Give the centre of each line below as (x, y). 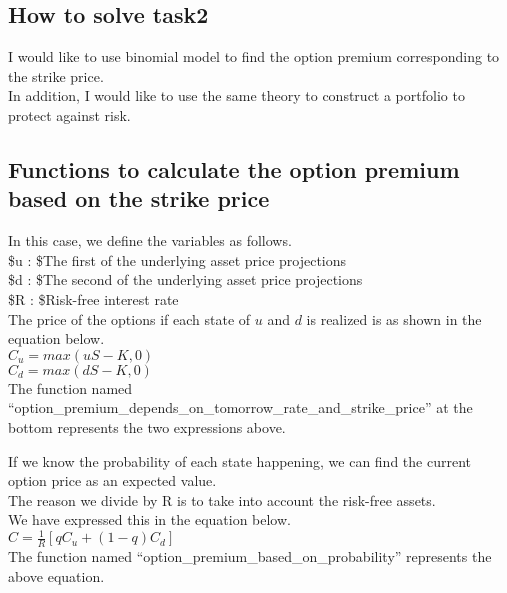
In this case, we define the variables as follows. (150, 240)
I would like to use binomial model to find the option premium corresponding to (254, 56)
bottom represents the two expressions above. (147, 426)
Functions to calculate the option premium (234, 168)
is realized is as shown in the (394, 318)
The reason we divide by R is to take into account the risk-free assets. (222, 499)
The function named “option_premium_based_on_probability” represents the (250, 556)
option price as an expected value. (112, 480)
